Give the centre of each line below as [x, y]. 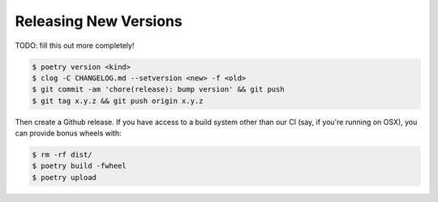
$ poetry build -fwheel [79, 166]
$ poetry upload [64, 177]
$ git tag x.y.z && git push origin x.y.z [118, 101]
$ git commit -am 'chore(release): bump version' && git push [158, 90]
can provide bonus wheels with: [68, 133]
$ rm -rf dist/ [62, 155]
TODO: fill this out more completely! [75, 45]
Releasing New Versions [99, 21]
